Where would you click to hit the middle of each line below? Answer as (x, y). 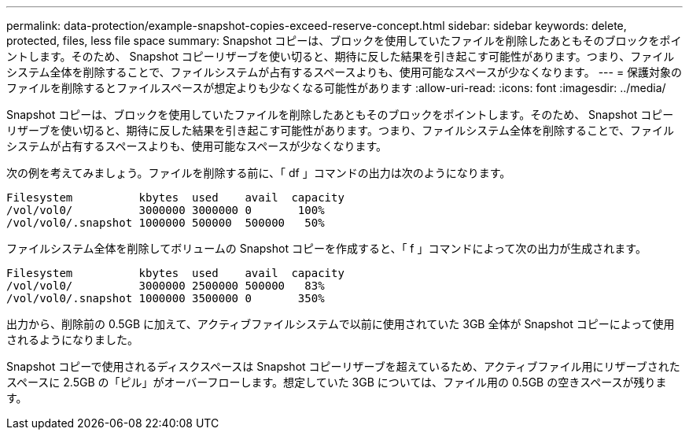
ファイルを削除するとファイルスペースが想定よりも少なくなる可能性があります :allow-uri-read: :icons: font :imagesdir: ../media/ (336, 88)
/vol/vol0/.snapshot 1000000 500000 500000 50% (166, 223)
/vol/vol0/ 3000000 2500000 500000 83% (166, 286)
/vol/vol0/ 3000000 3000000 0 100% (166, 210)
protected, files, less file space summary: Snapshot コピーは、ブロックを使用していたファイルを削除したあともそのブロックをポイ (344, 41)
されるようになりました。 (72, 340)
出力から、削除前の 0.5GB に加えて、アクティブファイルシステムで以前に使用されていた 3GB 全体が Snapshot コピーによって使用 (341, 324)
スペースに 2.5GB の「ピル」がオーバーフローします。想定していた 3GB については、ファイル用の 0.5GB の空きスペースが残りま (337, 382)
